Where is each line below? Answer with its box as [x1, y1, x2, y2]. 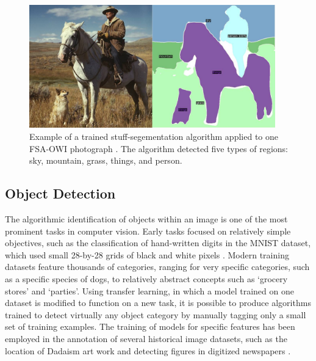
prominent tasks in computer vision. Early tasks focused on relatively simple [5, 224, 291, 237]
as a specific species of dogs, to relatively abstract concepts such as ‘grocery [5, 272, 288, 285]
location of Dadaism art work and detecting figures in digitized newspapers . [5, 344, 291, 357]
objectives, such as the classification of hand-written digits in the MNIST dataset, [5, 236, 311, 249]
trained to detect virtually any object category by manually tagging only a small [5, 308, 306, 321]
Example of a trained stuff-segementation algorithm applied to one [29, 129, 278, 142]
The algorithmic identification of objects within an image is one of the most [5, 212, 288, 225]
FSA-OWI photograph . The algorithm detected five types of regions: [29, 142, 288, 155]
